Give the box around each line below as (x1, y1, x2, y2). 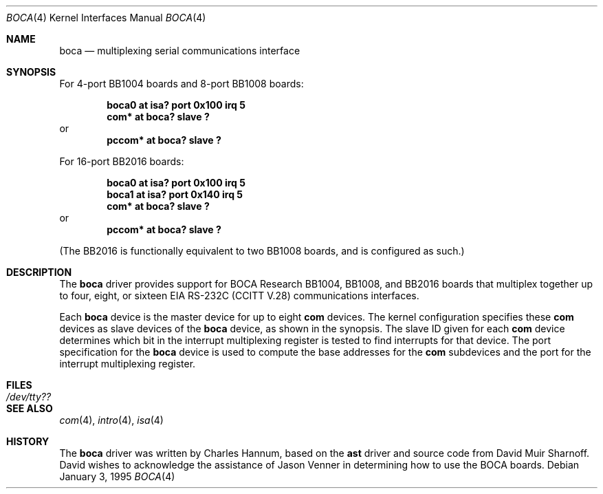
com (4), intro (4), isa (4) (59, 414, 164, 426)
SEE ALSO (6, 402, 53, 414)
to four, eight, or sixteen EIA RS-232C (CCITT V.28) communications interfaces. (59, 290, 419, 301)
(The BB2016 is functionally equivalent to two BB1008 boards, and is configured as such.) (59, 245, 465, 257)
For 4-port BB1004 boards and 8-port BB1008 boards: (59, 78, 304, 89)
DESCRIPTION (6, 266, 72, 278)
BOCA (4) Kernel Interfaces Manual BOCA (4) (6, 12, 206, 23)
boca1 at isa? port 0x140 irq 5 (107, 189, 243, 200)
